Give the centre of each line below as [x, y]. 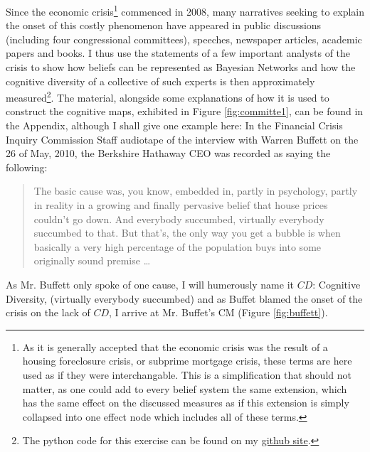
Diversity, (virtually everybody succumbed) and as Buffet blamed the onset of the [184, 298]
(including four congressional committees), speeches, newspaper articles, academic [184, 39]
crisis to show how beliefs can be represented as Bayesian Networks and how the [181, 67]
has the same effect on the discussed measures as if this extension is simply [186, 403]
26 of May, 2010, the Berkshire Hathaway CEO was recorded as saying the [168, 153]
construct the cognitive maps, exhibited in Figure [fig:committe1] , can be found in [185, 111]
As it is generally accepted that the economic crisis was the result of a [175, 346]
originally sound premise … [92, 260]
